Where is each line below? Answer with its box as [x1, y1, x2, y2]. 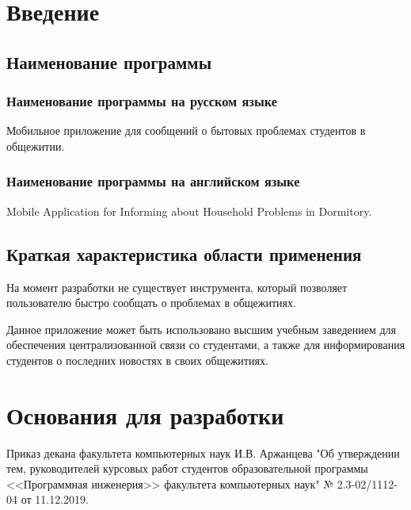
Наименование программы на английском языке [6, 171, 300, 191]
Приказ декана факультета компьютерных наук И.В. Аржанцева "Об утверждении [6, 444, 400, 461]
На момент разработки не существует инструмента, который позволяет [6, 278, 348, 295]
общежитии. [6, 137, 65, 154]
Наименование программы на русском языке [6, 91, 277, 111]
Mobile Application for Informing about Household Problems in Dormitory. [6, 202, 372, 219]
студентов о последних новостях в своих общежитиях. [6, 351, 268, 368]
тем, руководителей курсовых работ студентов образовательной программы [6, 460, 368, 477]
